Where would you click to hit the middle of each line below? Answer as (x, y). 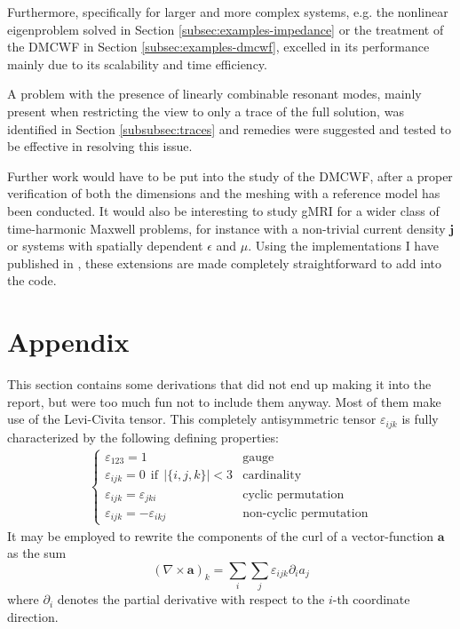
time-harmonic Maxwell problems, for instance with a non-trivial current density (226, 228)
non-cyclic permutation (305, 514)
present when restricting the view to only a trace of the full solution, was (206, 111)
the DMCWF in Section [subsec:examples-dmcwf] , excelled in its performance (218, 47)
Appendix (68, 342)
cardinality (272, 476)
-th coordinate (371, 599)
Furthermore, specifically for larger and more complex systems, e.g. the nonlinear (228, 12)
